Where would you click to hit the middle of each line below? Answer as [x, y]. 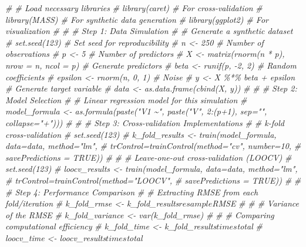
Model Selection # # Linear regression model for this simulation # [126, 99]
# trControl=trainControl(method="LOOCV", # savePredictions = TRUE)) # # [153, 180]
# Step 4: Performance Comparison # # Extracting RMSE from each [132, 192]
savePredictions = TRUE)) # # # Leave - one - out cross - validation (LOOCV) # [149, 157]
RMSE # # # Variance [255, 203]
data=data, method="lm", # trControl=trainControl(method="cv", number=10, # [153, 146]
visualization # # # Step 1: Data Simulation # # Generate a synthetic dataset [149, 31]
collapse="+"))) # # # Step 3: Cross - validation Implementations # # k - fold [145, 122]
